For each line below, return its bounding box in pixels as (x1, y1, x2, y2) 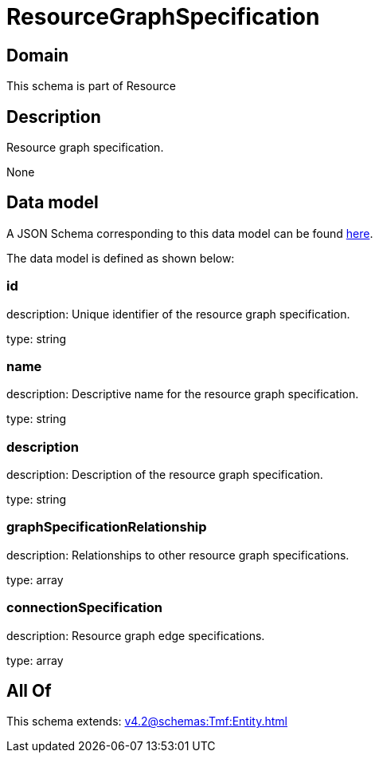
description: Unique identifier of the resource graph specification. (6, 306, 350, 321)
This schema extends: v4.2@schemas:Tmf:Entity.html (6, 714, 287, 729)
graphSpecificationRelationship (6, 519, 207, 536)
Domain (6, 45, 69, 65)
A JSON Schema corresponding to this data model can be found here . (6, 226, 373, 240)
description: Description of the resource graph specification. (6, 468, 323, 482)
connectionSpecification (6, 599, 162, 616)
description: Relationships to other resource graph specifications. (6, 548, 350, 562)
